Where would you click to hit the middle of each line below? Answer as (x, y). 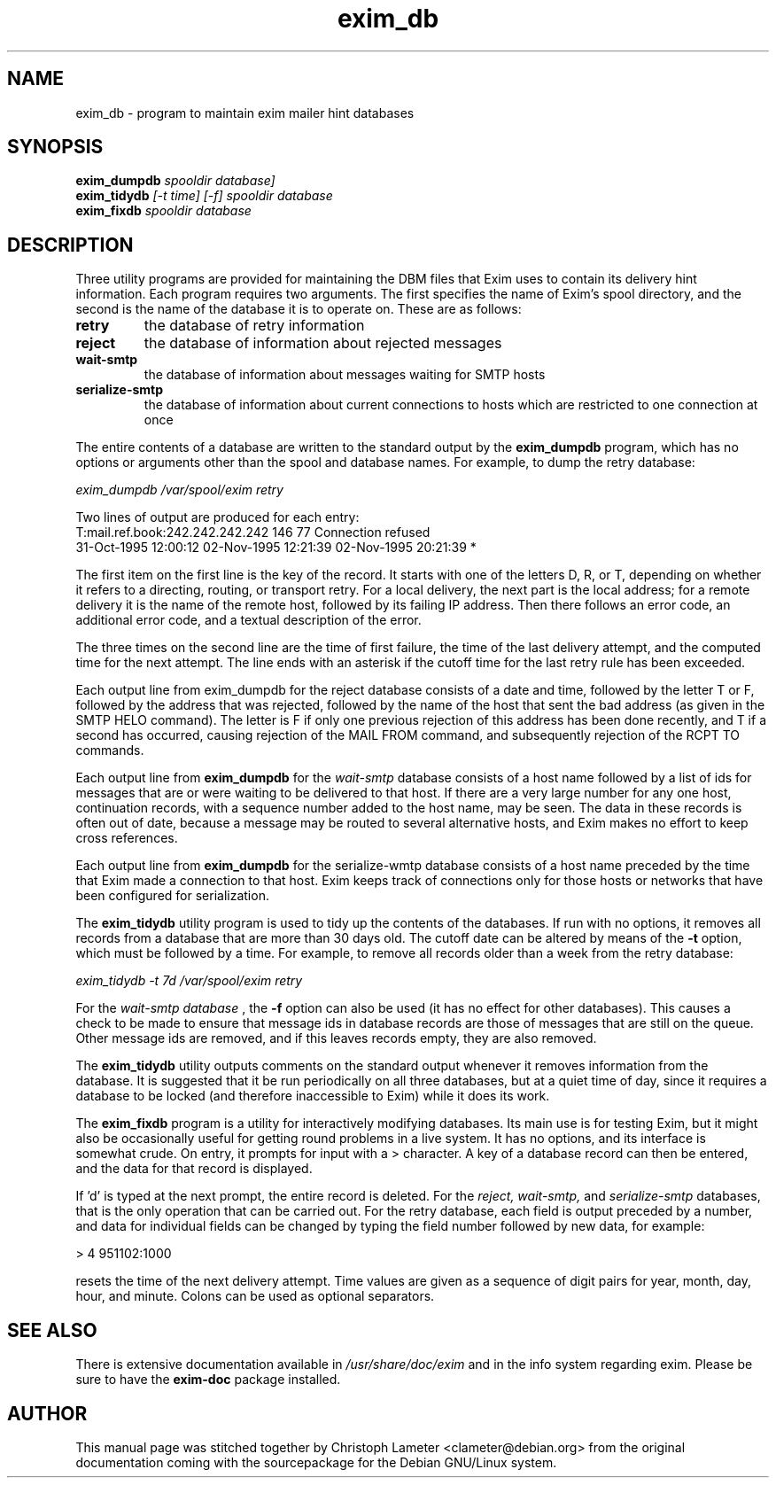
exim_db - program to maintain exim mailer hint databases (245, 113)
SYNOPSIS (55, 147)
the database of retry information (254, 326)
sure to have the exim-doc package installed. (208, 1380)
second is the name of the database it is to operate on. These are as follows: (299, 309)
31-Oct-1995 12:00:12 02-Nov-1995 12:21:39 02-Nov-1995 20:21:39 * (276, 548)
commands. (110, 750)
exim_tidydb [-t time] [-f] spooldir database (204, 196)
